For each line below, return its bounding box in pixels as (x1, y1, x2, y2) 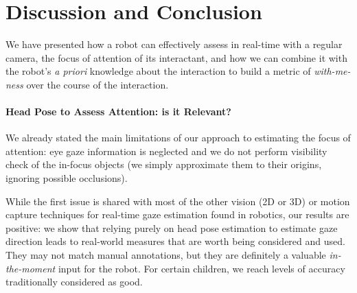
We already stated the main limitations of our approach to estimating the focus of (5, 130, 351, 145)
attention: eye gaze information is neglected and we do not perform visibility (5, 143, 327, 158)
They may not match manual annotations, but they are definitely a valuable (5, 248, 326, 262)
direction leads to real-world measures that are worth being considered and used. (5, 234, 345, 248)
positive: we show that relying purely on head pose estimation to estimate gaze (5, 220, 338, 235)
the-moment (5, 261, 56, 275)
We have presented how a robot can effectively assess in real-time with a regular (5, 37, 343, 51)
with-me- (314, 64, 351, 78)
